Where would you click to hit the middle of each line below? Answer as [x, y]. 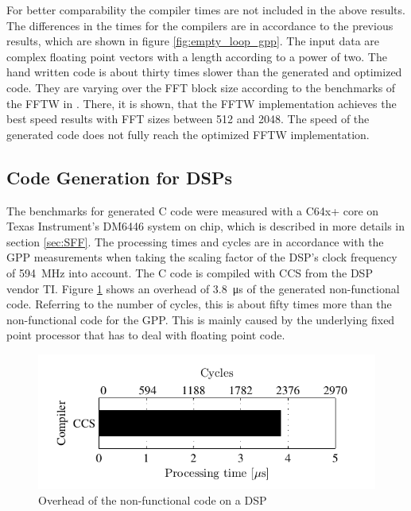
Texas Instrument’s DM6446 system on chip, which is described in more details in [206, 226]
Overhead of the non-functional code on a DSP [153, 500]
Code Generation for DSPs [120, 177]
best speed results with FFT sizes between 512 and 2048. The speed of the [188, 119]
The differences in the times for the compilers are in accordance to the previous [200, 25]
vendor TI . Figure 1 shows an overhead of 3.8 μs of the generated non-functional [203, 288]
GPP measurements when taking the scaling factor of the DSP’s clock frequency [202, 257]
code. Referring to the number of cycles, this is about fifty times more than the [199, 304]
